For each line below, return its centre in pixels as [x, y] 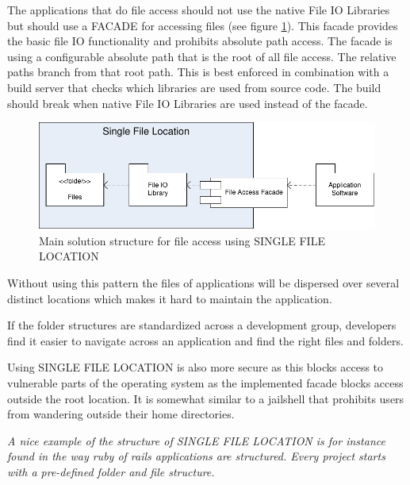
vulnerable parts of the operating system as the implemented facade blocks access [205, 383]
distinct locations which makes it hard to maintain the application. [170, 298]
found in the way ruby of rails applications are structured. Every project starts [196, 456]
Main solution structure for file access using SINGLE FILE [182, 240]
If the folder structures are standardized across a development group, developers [202, 325]
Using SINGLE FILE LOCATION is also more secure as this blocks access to [195, 367]
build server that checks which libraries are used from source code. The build [194, 87]
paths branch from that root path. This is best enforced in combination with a [198, 72]
